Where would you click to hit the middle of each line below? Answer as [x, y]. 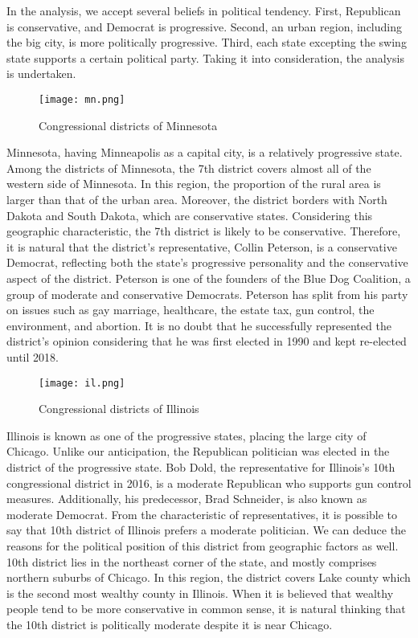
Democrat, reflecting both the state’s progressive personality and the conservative [207, 262]
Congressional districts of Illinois [119, 409]
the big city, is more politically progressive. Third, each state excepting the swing [207, 42]
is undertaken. [41, 74]
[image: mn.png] [82, 99]
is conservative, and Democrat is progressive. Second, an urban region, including [204, 26]
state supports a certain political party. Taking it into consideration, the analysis [205, 57]
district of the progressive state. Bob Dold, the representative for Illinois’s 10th [201, 466]
